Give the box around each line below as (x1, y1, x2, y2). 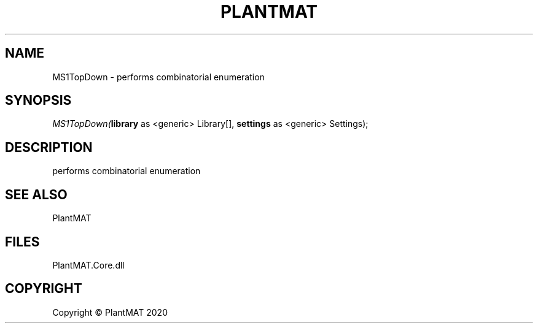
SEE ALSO (5, 186, 68, 202)
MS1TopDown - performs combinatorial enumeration (52, 71, 265, 82)
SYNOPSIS (5, 93, 72, 109)
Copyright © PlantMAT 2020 (52, 307, 168, 318)
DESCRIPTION (5, 139, 93, 155)
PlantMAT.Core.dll (52, 259, 125, 270)
